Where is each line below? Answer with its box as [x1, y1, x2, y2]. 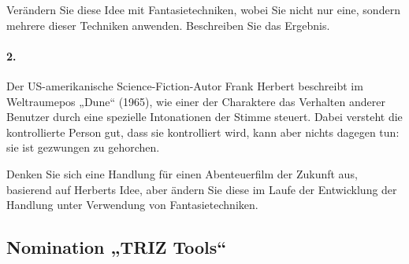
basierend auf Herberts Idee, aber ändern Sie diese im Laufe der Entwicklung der [6, 181, 397, 197]
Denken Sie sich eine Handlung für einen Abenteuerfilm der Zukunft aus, [6, 165, 358, 181]
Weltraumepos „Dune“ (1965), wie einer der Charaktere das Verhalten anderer [6, 93, 385, 109]
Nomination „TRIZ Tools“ [6, 235, 227, 259]
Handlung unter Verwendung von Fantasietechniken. [6, 196, 258, 213]
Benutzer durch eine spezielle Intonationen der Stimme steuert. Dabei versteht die [6, 108, 403, 125]
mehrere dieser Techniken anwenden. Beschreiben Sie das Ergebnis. [6, 16, 330, 33]
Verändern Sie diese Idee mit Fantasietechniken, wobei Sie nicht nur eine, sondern [6, 2, 400, 17]
